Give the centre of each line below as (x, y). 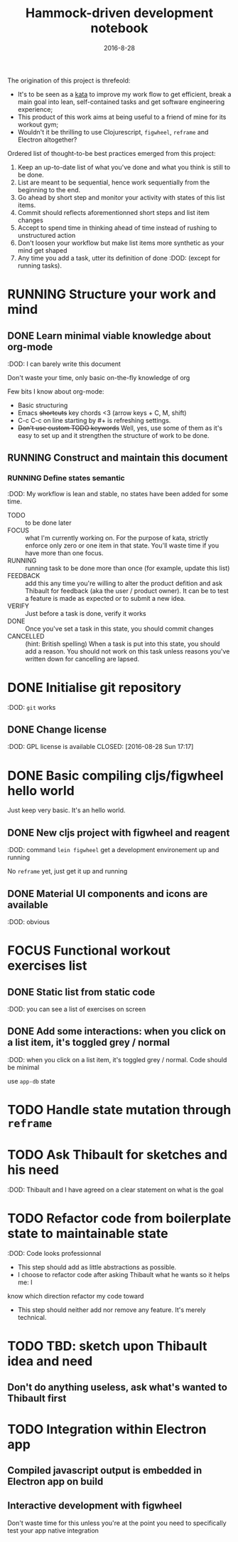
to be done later (48, 523)
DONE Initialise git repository (94, 687)
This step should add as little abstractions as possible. (97, 1267)
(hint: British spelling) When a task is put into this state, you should (123, 644)
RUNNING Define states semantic (66, 478)
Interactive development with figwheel (95, 1506)
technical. (32, 1317)
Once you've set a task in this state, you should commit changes (120, 629)
